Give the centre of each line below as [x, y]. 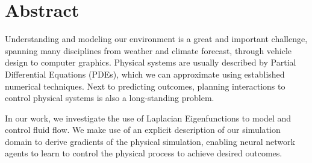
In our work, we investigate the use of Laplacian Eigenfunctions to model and [148, 118]
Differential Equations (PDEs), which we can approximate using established [145, 74]
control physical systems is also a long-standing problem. [110, 98]
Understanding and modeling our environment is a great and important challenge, [156, 39]
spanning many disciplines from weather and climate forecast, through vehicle [148, 50]
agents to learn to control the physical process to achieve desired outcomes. [144, 153]
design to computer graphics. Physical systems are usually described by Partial [151, 62]
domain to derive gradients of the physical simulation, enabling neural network [150, 141]
